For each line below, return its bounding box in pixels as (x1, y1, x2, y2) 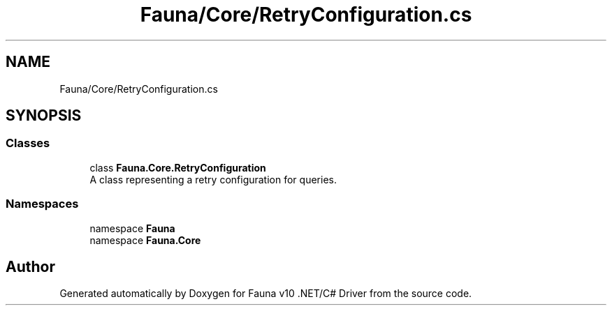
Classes (6, 136, 50, 151)
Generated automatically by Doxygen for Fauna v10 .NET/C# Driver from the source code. (59, 287, 472, 300)
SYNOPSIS (6, 107, 82, 125)
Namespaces (6, 197, 79, 211)
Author (6, 257, 55, 275)
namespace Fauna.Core (89, 234, 201, 246)
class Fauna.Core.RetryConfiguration (89, 161, 266, 174)
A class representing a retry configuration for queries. (89, 173, 337, 185)
